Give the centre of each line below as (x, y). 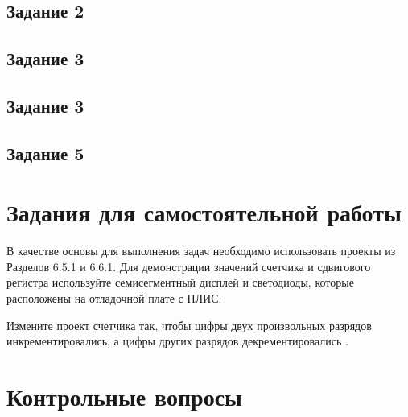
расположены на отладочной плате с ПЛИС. (114, 298)
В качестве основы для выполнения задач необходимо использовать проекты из (201, 251)
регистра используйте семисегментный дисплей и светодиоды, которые (180, 282)
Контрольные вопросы (124, 396)
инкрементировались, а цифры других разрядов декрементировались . (177, 341)
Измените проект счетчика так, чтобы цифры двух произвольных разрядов (189, 325)
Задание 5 (45, 153)
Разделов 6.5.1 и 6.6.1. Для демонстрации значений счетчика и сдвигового (189, 266)
